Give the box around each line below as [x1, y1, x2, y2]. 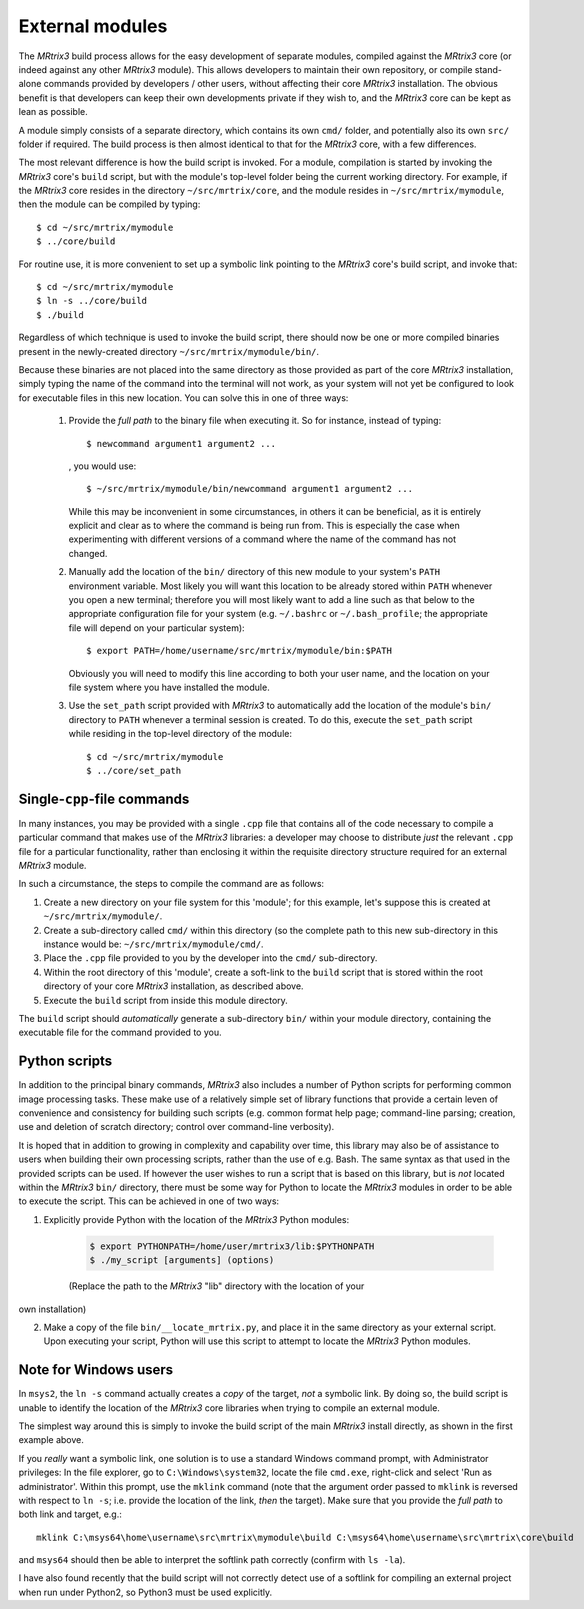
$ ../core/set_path [86, 765, 182, 776]
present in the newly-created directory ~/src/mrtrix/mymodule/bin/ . [18, 345, 320, 357]
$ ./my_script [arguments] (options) [89, 1255, 275, 1266]
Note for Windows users [18, 1361, 174, 1379]
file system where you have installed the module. [68, 681, 270, 693]
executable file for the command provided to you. [18, 1026, 222, 1039]
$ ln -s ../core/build [36, 295, 148, 307]
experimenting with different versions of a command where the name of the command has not [68, 533, 457, 545]
